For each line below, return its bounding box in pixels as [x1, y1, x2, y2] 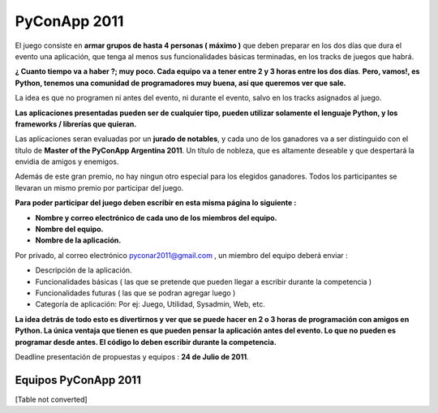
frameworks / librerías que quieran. [15, 118, 137, 129]
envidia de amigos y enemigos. [15, 157, 119, 166]
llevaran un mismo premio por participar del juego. [15, 183, 184, 192]
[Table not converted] [15, 394, 88, 404]
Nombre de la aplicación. [35, 235, 122, 245]
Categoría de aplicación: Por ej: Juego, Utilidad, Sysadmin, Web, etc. [35, 299, 265, 309]
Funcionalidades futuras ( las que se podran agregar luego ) [35, 288, 236, 298]
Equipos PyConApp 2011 [15, 373, 141, 387]
